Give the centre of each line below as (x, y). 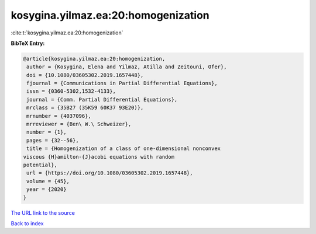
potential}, (40, 165)
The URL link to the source (43, 212)
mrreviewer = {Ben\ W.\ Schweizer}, (79, 124)
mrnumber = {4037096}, (59, 116)
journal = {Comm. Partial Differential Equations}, (102, 99)
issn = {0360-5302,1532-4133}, (71, 91)
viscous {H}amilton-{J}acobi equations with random (99, 157)
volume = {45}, (48, 181)
